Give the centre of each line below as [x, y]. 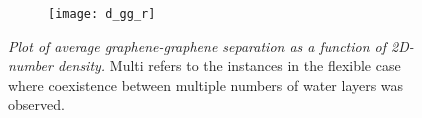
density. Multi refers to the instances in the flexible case [229, 65]
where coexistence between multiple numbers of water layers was [206, 84]
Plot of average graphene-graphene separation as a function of [197, 45]
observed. [36, 104]
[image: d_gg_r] [102, 14]
